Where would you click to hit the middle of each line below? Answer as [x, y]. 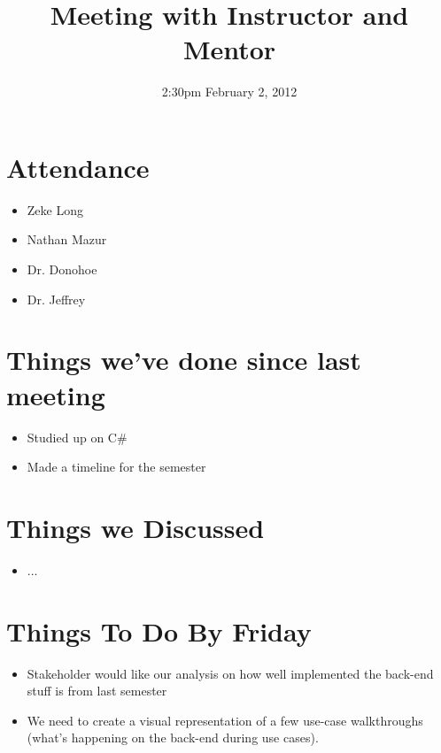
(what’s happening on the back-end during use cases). [173, 738]
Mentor [229, 49]
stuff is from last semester [97, 691]
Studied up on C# [77, 437]
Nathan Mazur [67, 239]
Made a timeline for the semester [116, 467]
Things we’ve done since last [184, 360]
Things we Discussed [135, 527]
